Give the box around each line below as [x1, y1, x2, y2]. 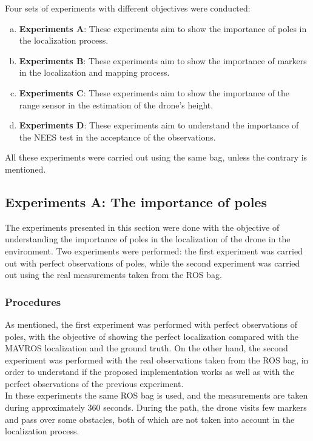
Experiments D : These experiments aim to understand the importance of [19, 119, 299, 131]
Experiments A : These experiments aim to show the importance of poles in [19, 22, 307, 35]
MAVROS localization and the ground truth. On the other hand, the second [5, 342, 288, 354]
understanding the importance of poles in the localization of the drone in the [5, 233, 291, 245]
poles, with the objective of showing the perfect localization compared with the [5, 330, 299, 342]
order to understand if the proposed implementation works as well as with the [5, 365, 295, 378]
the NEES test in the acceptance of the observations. [19, 130, 216, 143]
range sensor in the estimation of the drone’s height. [19, 98, 214, 111]
